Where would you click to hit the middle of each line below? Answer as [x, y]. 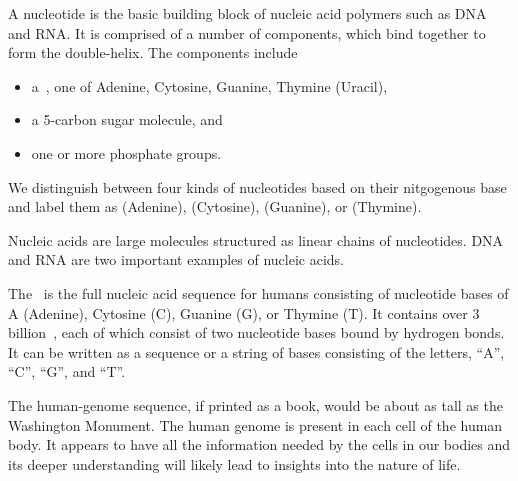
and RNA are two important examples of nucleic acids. [176, 259]
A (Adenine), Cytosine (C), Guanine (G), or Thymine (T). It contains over [238, 312]
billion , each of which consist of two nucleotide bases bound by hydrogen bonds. [256, 332]
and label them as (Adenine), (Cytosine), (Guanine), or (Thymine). [215, 206]
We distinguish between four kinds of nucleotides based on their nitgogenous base [257, 186]
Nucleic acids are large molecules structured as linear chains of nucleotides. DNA [256, 239]
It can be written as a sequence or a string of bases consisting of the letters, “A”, [256, 351]
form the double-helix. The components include [153, 52]
